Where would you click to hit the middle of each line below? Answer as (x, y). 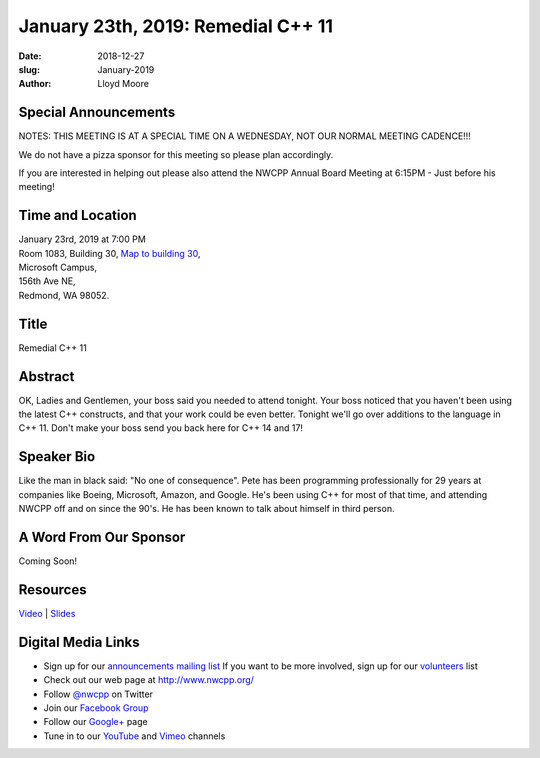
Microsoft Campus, (58, 267)
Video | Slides (47, 613)
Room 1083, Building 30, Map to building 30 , (109, 253)
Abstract (46, 376)
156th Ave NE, (47, 281)
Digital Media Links (79, 641)
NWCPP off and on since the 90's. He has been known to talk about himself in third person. (206, 509)
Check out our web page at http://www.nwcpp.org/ (149, 680)
